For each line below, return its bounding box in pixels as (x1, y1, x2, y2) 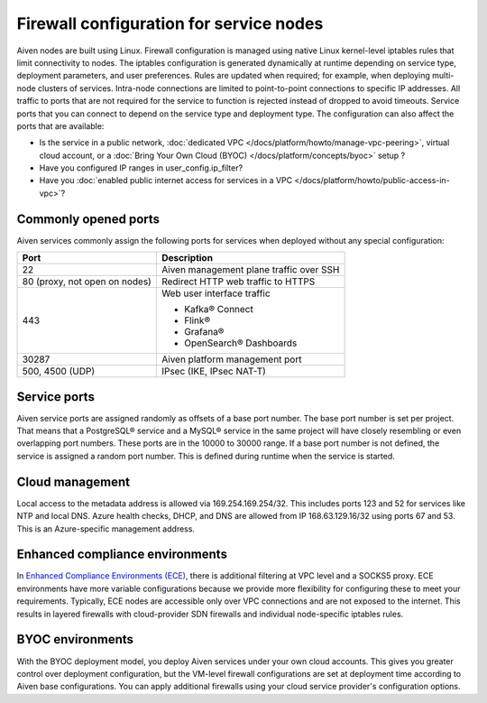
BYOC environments (16, 632, 134, 647)
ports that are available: (16, 120, 105, 131)
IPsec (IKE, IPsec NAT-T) (161, 365, 266, 378)
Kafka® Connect (183, 303, 254, 316)
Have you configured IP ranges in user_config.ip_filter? (39, 162, 243, 173)
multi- (431, 70, 455, 81)
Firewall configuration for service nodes (16, 14, 324, 33)
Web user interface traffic (161, 287, 271, 300)
